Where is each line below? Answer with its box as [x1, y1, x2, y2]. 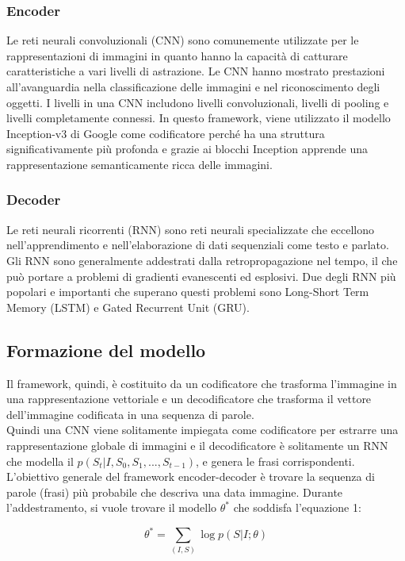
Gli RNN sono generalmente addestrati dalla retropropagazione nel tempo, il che [6, 252, 398, 268]
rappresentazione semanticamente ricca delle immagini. [6, 156, 273, 172]
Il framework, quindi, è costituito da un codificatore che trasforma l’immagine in [6, 375, 397, 391]
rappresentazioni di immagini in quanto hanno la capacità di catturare [6, 47, 348, 63]
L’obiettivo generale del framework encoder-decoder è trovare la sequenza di [6, 468, 375, 485]
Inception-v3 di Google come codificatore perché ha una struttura [6, 125, 325, 141]
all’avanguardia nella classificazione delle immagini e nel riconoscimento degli [6, 79, 380, 94]
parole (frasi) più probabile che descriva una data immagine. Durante [6, 483, 343, 500]
